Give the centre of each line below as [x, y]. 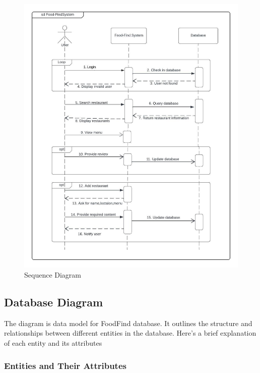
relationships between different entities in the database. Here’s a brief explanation [130, 333]
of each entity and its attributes [53, 343]
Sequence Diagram [53, 275]
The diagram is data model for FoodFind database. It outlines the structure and [128, 323]
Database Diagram [54, 302]
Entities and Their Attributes [65, 365]
